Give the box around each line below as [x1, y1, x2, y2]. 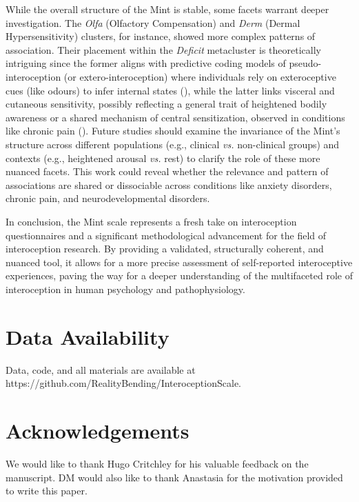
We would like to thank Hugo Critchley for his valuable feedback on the [6, 456, 309, 470]
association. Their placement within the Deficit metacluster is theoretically [6, 42, 321, 57]
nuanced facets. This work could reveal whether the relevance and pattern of [6, 164, 329, 179]
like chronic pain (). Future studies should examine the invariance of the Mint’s [6, 123, 340, 138]
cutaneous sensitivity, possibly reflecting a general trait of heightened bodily [6, 97, 327, 111]
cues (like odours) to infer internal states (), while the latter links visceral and [6, 83, 335, 97]
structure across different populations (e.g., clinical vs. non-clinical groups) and [6, 137, 340, 151]
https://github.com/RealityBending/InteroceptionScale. [6, 376, 241, 390]
